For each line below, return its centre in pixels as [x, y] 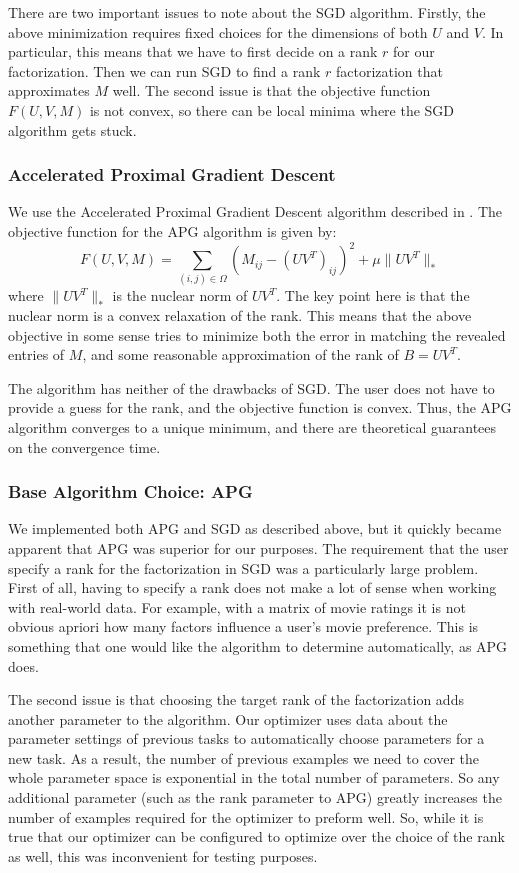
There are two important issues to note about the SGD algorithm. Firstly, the [247, 12]
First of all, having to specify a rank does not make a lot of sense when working [252, 587]
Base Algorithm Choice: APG [130, 491]
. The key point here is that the [373, 295]
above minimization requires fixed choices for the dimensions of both [218, 31]
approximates [49, 90]
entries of [36, 354]
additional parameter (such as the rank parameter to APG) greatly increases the [255, 797]
